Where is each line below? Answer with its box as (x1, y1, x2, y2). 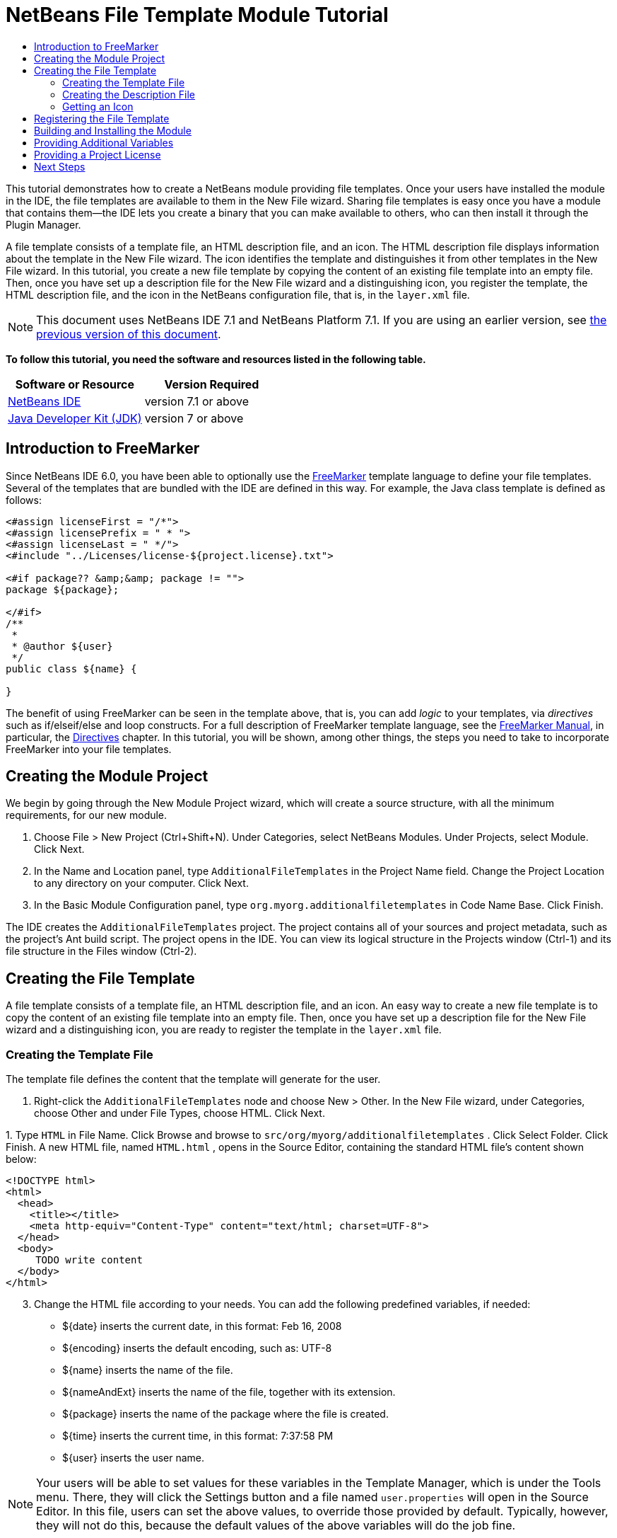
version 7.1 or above (144, 394, 249, 408)
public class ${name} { (6, 662, 137, 675)
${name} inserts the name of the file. (62, 1364, 233, 1377)
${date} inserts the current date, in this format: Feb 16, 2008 (62, 1320, 342, 1333)
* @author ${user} (11, 640, 113, 652)
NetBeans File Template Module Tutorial (6, 3, 389, 27)
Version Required (164, 377, 259, 391)
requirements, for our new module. (6, 809, 168, 822)
